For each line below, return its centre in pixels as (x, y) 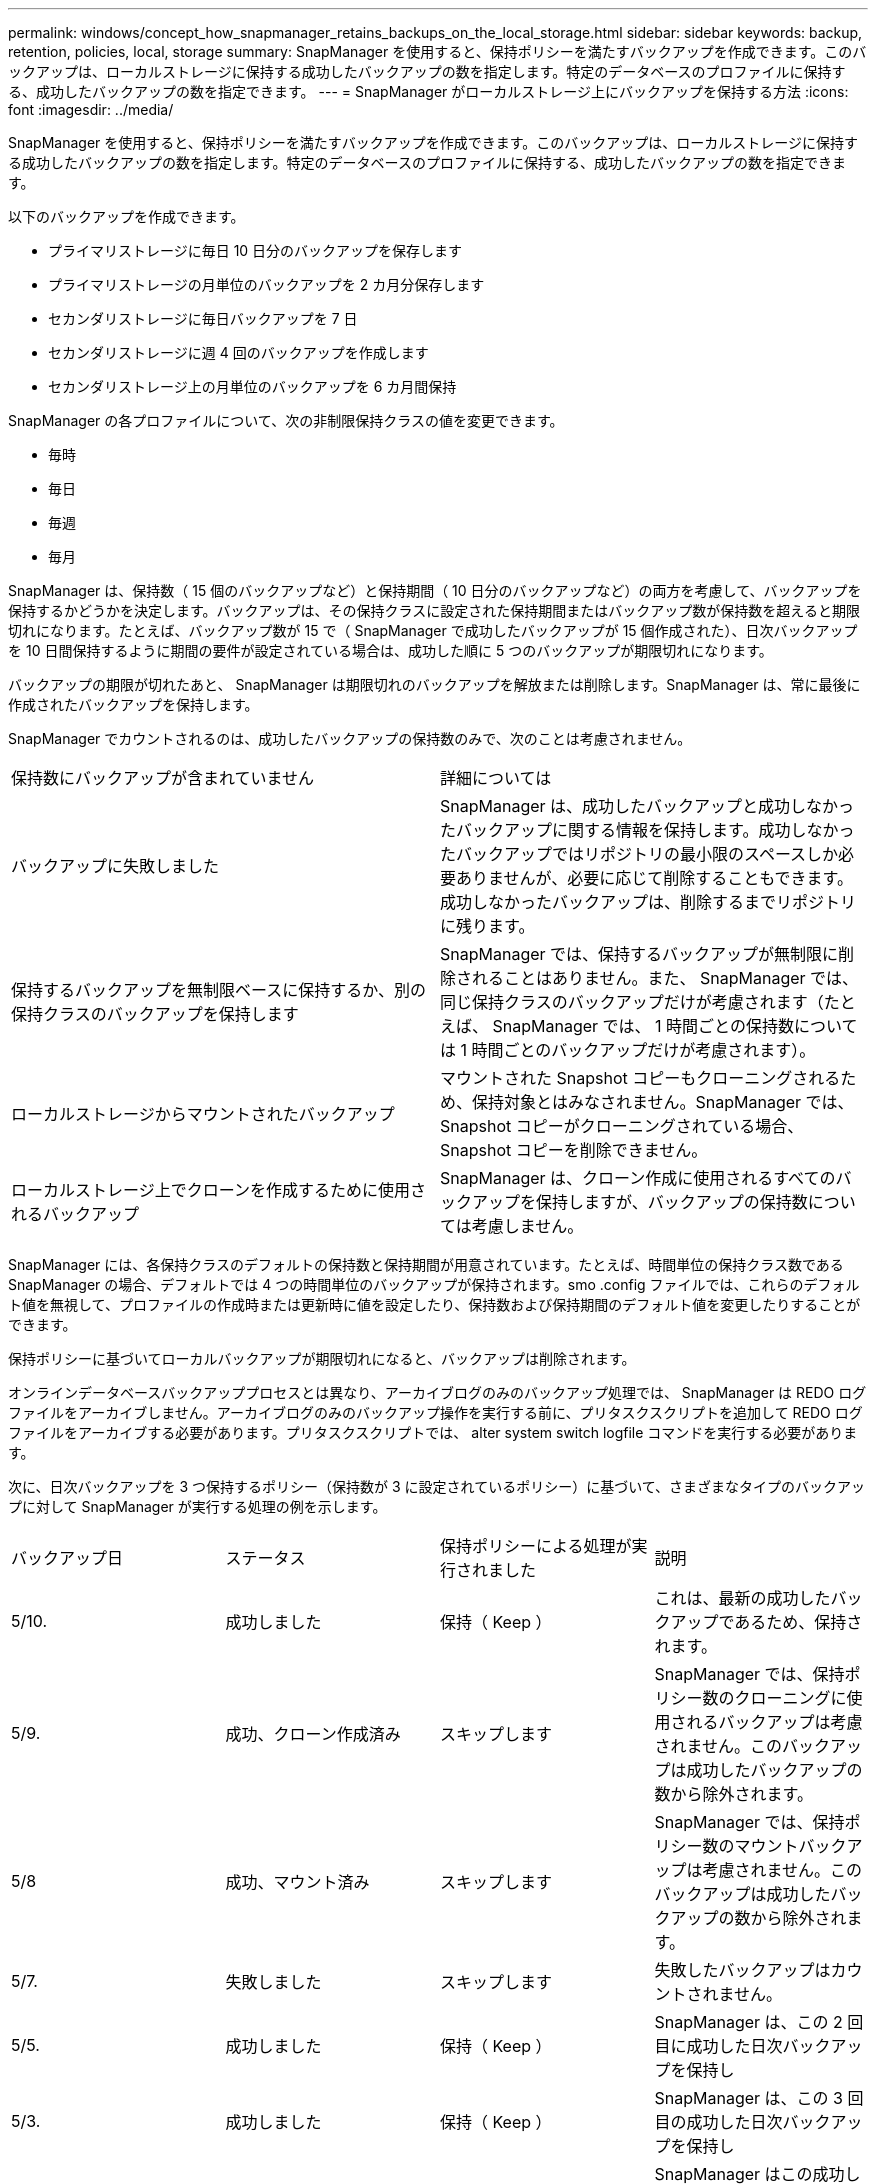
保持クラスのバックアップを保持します (155, 1014)
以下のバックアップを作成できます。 (126, 216)
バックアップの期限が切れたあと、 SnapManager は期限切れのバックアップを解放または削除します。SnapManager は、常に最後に (434, 684)
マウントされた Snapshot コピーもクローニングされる (640, 1078)
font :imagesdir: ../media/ (91, 109)
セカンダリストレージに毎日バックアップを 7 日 (203, 318)
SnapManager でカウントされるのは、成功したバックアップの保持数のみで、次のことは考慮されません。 (350, 738)
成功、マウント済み (297, 1882)
